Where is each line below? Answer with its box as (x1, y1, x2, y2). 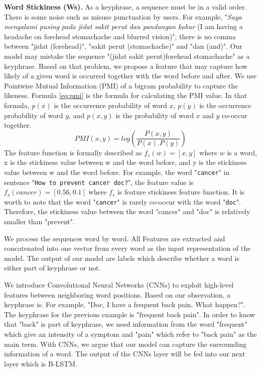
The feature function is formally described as (4, 147, 142, 157)
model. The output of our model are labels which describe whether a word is (4, 252, 240, 263)
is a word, (227, 147, 257, 157)
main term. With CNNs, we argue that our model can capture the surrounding (4, 338, 247, 349)
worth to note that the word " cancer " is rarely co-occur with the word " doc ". (4, 196, 241, 207)
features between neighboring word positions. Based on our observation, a (4, 289, 231, 300)
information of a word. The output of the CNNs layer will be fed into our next (4, 348, 245, 359)
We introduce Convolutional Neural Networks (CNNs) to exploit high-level (4, 280, 234, 290)
